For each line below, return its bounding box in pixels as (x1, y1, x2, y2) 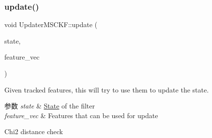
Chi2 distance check (4, 126, 63, 137)
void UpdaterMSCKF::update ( (4, 19, 98, 30)
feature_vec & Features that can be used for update (4, 110, 158, 120)
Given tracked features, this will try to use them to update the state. (4, 84, 209, 94)
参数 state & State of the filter (4, 101, 95, 111)
